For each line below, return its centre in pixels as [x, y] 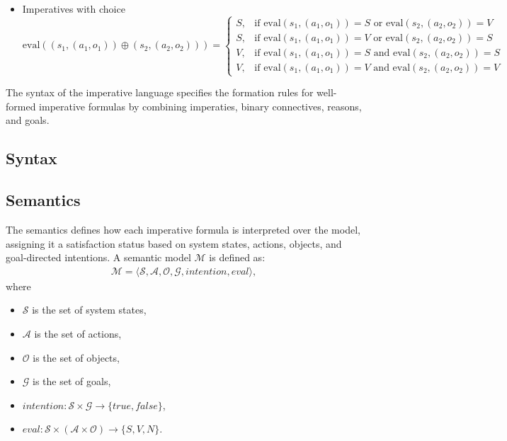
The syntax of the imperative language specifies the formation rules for [160, 92]
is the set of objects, [76, 357]
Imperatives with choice [74, 8]
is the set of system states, [89, 310]
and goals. [28, 120]
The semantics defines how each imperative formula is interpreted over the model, [183, 229]
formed [21, 106]
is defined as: [237, 257]
